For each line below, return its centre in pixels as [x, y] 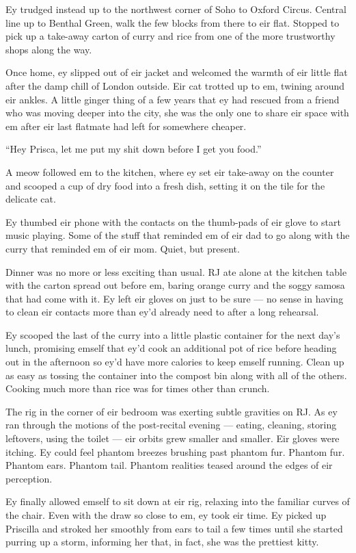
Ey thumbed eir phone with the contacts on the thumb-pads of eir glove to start [173, 221]
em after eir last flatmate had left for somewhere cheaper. [126, 126]
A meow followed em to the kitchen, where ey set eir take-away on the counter [170, 171]
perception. [29, 478]
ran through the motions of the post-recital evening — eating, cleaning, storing [171, 425]
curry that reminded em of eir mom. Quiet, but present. [123, 248]
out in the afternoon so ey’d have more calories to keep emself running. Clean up [175, 362]
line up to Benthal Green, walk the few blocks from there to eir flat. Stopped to [173, 22]
